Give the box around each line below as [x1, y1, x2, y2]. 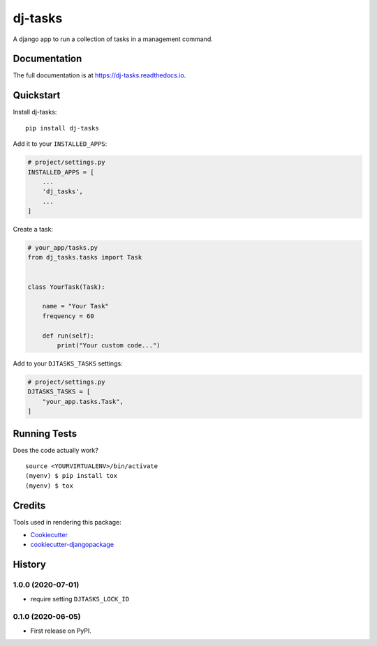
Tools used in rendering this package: [13, 518, 121, 526]
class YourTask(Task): [27, 283, 105, 291]
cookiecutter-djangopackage [30, 541, 114, 549]
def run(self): [42, 331, 94, 340]
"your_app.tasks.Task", [42, 398, 124, 405]
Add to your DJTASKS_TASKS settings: [13, 359, 123, 368]
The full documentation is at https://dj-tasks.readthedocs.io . [13, 71, 186, 80]
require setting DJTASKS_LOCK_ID [30, 594, 129, 603]
